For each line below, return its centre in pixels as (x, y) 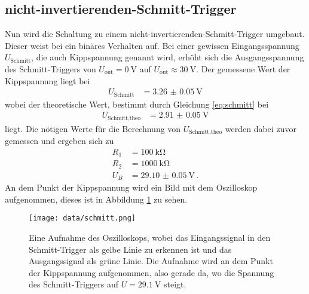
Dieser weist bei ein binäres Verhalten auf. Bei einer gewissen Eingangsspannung (152, 45)
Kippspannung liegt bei (48, 80)
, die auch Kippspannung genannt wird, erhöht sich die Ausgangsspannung (168, 57)
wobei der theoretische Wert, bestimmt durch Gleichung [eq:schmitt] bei (137, 104)
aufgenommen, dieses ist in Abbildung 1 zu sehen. (96, 199)
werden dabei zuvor (261, 128)
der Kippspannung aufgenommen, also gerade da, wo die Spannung (152, 272)
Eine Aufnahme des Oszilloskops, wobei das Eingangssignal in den (150, 238)
